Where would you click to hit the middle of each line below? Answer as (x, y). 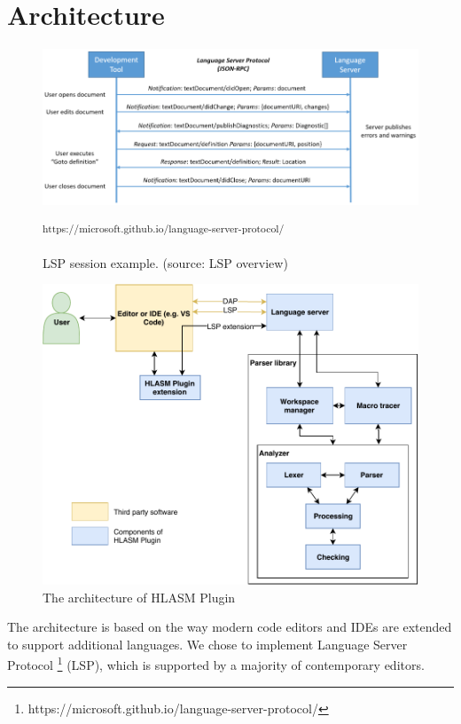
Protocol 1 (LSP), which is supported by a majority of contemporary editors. (216, 663)
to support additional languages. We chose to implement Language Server (207, 644)
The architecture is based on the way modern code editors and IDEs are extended (230, 627)
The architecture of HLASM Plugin (139, 597)
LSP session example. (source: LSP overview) (165, 262)
